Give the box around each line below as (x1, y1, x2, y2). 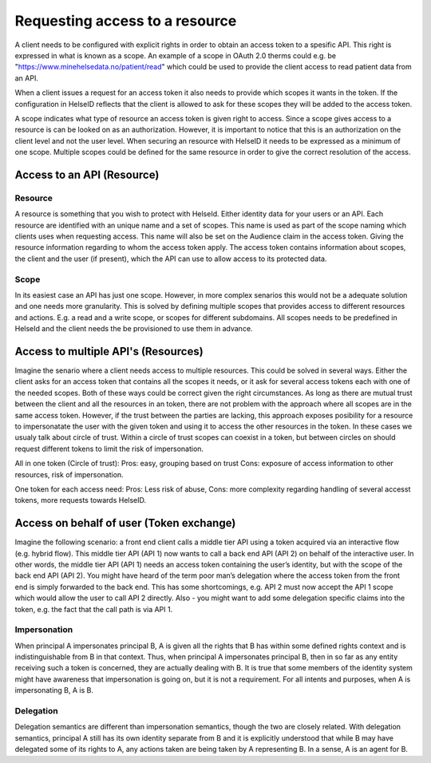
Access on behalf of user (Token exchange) (14, 516, 236, 530)
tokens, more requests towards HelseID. (14, 496, 147, 505)
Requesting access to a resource (14, 12, 237, 30)
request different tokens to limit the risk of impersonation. (14, 444, 204, 453)
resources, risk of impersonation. (14, 469, 124, 479)
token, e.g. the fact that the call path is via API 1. (14, 604, 173, 614)
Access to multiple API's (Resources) (14, 344, 204, 358)
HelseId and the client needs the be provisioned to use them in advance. (14, 324, 253, 334)
